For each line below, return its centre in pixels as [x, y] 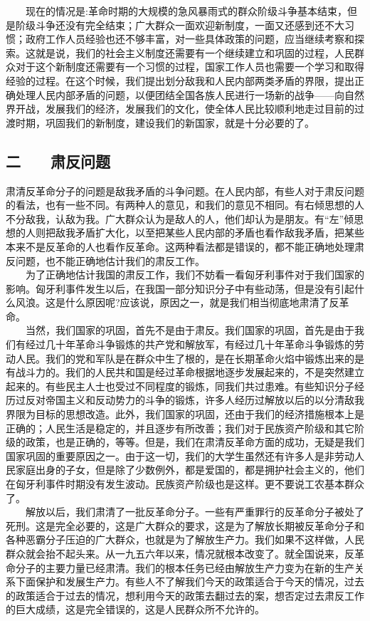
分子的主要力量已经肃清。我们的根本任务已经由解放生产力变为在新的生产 [185, 567]
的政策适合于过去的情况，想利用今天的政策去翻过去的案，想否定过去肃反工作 [185, 595]
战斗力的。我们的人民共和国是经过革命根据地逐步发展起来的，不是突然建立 [190, 372]
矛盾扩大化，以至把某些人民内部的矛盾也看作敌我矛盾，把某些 [220, 233]
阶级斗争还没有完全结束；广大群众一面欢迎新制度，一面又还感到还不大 [180, 25]
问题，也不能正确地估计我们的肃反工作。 [110, 260]
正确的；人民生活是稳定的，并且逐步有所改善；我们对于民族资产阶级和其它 [180, 428]
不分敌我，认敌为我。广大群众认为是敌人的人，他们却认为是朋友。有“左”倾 [180, 218]
